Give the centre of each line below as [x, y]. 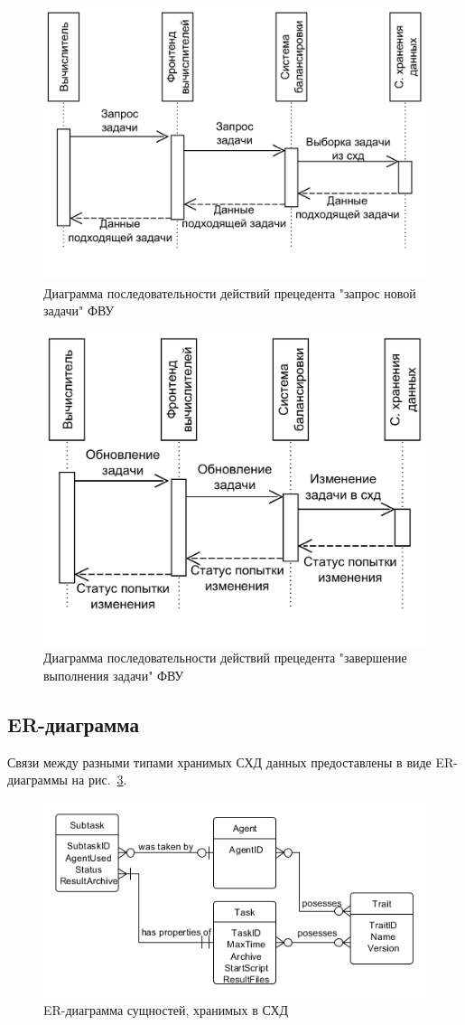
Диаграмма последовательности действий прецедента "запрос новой [230, 292]
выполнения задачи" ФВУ [114, 675]
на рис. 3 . [99, 780]
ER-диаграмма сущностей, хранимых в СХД [166, 1010]
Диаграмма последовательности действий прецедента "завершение [225, 658]
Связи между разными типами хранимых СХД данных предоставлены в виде [219, 762]
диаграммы [37, 780]
